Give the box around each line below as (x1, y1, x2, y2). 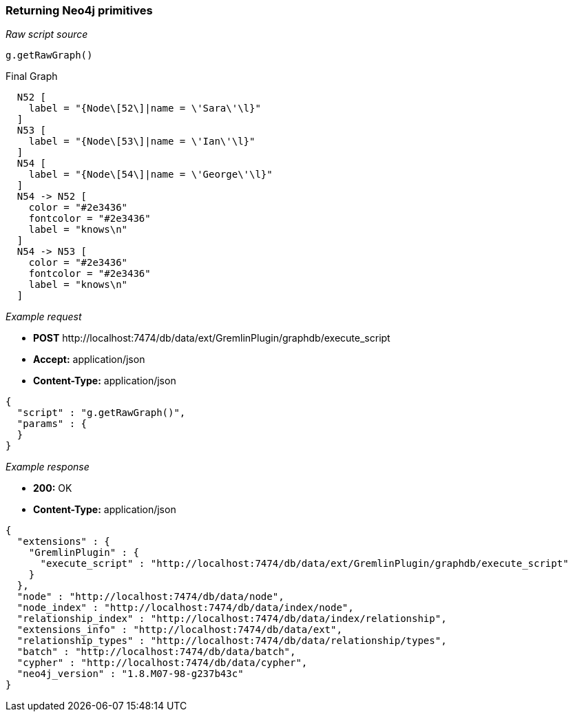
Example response (6, 461, 90, 473)
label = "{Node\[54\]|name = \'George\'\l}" (28, 169, 273, 180)
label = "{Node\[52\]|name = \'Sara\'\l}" (28, 103, 261, 114)
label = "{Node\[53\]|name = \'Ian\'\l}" (28, 136, 256, 147)
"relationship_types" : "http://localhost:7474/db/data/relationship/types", (17, 635, 447, 647)
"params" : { (17, 418, 87, 430)
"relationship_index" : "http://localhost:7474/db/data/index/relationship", (17, 613, 447, 625)
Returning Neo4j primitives (6, 3, 153, 17)
